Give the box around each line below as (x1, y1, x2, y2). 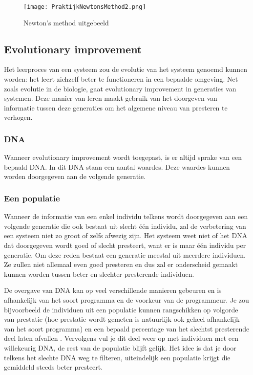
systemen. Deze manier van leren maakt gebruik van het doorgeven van (4, 93, 217, 103)
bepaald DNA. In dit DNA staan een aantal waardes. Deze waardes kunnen (4, 161, 230, 172)
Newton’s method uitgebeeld (23, 17, 109, 27)
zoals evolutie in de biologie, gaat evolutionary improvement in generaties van (4, 83, 236, 93)
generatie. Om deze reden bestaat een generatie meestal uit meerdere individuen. (4, 249, 246, 260)
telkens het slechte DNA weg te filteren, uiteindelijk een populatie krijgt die (4, 352, 231, 362)
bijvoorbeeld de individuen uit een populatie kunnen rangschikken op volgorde (4, 304, 238, 314)
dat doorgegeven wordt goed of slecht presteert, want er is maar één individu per (4, 240, 246, 250)
